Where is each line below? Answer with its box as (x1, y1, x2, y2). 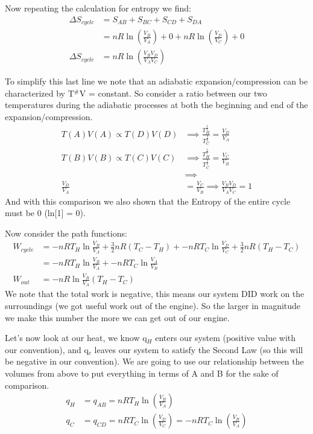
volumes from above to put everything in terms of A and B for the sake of (5, 366, 279, 379)
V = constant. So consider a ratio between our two (79, 86, 267, 99)
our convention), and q (5, 343, 89, 356)
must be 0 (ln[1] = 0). (5, 206, 86, 219)
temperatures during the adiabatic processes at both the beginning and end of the (5, 98, 308, 111)
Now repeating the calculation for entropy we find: (5, 2, 191, 14)
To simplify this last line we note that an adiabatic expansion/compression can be (5, 75, 308, 88)
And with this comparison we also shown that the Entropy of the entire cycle (5, 194, 291, 207)
